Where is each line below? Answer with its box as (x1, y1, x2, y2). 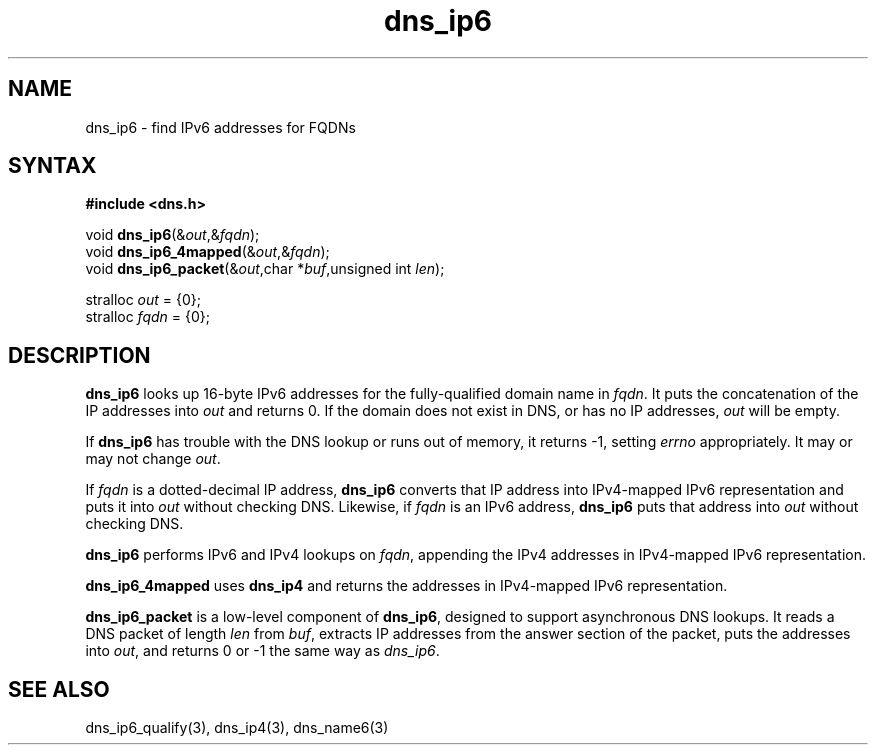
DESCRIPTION (8, 342, 151, 368)
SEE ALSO (8, 676, 110, 702)
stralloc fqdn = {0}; (85, 308, 210, 326)
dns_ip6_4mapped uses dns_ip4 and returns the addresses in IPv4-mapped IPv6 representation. (85, 577, 728, 595)
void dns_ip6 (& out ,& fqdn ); (85, 226, 260, 244)
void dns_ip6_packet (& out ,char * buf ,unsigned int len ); (85, 260, 445, 278)
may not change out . (85, 450, 221, 468)
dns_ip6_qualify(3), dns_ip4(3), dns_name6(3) (85, 719, 389, 737)
